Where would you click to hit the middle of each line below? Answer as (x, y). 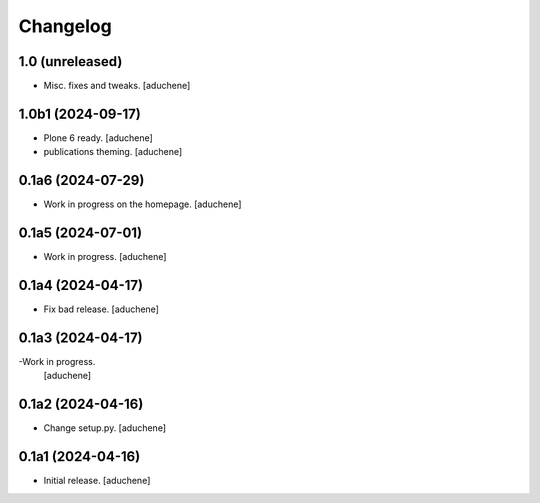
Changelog (65, 26)
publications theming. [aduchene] (113, 152)
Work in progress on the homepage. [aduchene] (142, 204)
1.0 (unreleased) (70, 61)
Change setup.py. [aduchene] (105, 428)
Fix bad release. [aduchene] (101, 309)
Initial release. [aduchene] (97, 481)
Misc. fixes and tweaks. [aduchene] (117, 86)
